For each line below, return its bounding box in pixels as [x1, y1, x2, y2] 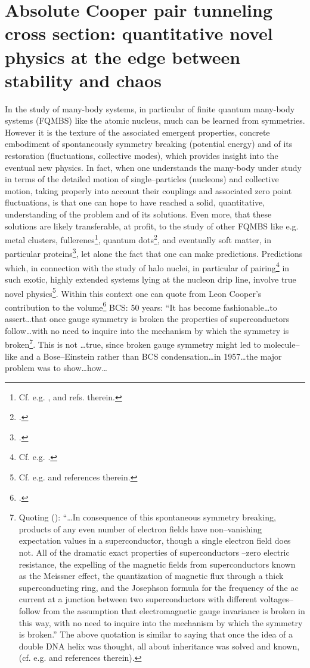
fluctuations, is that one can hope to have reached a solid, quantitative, [5, 196, 265, 209]
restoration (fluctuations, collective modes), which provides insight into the [5, 149, 278, 162]
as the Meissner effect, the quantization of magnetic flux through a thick [18, 569, 284, 582]
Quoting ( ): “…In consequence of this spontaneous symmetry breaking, [18, 511, 276, 523]
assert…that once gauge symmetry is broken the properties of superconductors [5, 312, 290, 325]
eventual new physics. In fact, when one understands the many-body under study [5, 161, 302, 173]
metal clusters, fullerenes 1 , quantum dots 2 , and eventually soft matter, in [5, 232, 271, 246]
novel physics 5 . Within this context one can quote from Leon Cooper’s [5, 285, 262, 299]
